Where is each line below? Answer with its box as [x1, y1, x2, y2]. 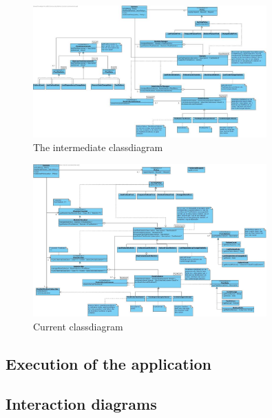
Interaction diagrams [6, 393, 157, 415]
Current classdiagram [33, 319, 123, 333]
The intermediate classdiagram [33, 140, 163, 155]
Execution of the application [6, 352, 211, 374]
